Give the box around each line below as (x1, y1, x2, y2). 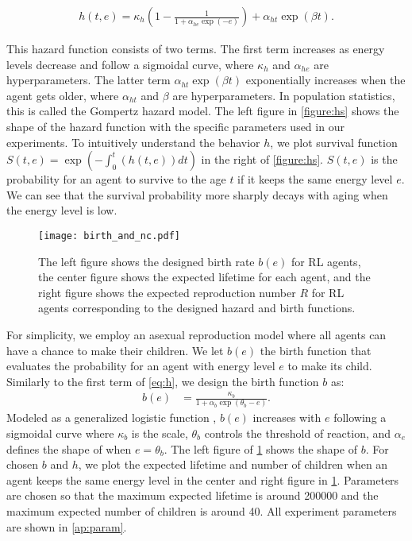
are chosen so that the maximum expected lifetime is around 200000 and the (6, 487, 379, 504)
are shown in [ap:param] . (6, 518, 127, 535)
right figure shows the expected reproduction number (38, 284, 296, 300)
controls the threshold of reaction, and (204, 425, 391, 442)
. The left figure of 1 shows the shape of (164, 440, 358, 457)
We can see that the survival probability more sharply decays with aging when (6, 186, 388, 203)
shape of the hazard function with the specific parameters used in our (6, 118, 345, 134)
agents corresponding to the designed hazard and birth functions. (38, 299, 356, 316)
